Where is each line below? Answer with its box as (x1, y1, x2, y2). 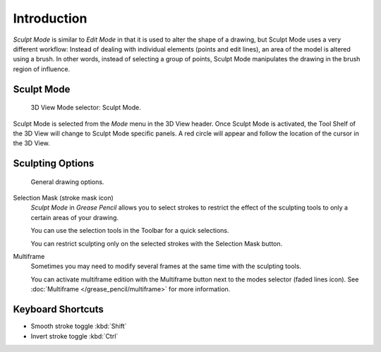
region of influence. (13, 64, 71, 73)
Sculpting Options (13, 157, 95, 169)
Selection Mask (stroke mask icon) (13, 194, 114, 202)
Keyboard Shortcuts (13, 303, 104, 315)
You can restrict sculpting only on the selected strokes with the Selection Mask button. (30, 239, 283, 248)
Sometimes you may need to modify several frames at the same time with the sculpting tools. (30, 262, 301, 271)
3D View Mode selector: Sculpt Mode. (30, 103, 141, 112)
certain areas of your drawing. (30, 213, 119, 221)
